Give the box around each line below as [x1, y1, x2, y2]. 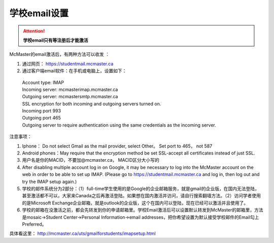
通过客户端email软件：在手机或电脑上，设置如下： [22, 68, 127, 74]
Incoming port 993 [22, 108, 61, 114]
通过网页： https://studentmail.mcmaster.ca [22, 60, 114, 67]
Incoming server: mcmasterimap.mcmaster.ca [22, 86, 118, 93]
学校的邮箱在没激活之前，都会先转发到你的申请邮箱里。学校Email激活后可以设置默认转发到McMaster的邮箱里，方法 [22, 207, 263, 213]
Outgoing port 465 [22, 115, 61, 121]
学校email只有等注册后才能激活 [23, 37, 88, 43]
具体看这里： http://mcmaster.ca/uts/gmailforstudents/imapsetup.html [9, 230, 156, 236]
